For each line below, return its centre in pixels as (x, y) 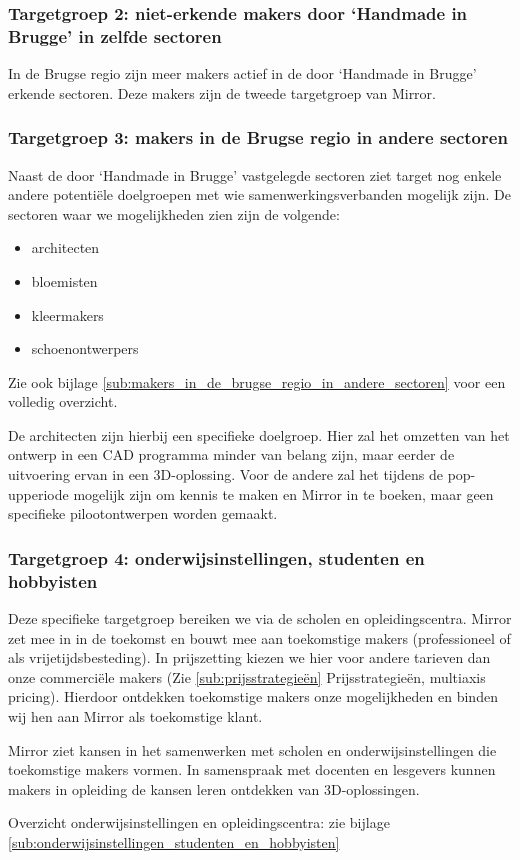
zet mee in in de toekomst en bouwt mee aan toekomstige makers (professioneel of (259, 637)
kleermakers (67, 314)
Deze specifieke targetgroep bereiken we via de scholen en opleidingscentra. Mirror (260, 618)
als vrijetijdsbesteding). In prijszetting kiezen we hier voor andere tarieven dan (249, 657)
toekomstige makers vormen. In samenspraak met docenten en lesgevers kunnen (252, 769)
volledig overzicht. (63, 401)
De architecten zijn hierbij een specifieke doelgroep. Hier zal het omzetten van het (259, 434)
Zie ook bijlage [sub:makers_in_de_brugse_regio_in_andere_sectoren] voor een (257, 381)
